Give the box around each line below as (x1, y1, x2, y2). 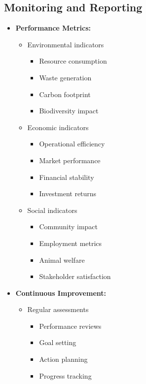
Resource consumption (39, 56, 107, 66)
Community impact (39, 221, 98, 232)
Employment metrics (39, 238, 102, 248)
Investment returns (39, 188, 97, 199)
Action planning (39, 354, 88, 364)
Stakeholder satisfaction (39, 271, 111, 281)
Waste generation (39, 72, 92, 82)
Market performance (39, 155, 101, 165)
